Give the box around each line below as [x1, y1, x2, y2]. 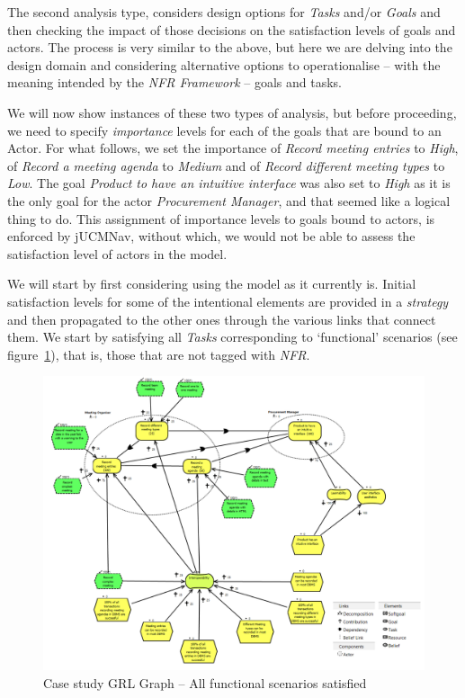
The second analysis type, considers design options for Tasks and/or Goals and [7, 3, 441, 21]
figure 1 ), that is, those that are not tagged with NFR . [7, 345, 310, 363]
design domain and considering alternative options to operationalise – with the [7, 55, 441, 74]
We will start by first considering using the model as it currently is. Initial [7, 274, 416, 293]
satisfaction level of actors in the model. [7, 244, 228, 263]
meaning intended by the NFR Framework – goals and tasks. [7, 73, 342, 92]
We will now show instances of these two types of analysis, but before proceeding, [7, 103, 457, 121]
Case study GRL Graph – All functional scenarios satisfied [43, 673, 367, 692]
